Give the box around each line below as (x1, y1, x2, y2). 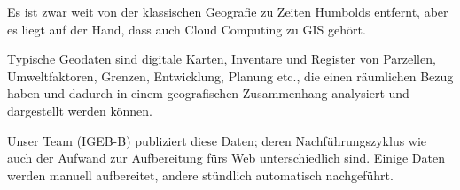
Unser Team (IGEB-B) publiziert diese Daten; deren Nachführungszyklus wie (7, 131, 427, 149)
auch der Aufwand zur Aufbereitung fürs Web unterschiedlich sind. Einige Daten (7, 148, 445, 167)
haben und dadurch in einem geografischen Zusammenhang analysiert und (7, 84, 409, 103)
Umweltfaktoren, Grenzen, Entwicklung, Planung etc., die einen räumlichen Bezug (7, 66, 454, 85)
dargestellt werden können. (7, 101, 152, 119)
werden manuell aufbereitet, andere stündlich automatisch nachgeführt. (7, 165, 394, 184)
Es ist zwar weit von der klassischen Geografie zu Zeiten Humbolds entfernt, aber (7, 3, 448, 20)
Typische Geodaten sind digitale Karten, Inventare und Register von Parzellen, (7, 49, 436, 68)
